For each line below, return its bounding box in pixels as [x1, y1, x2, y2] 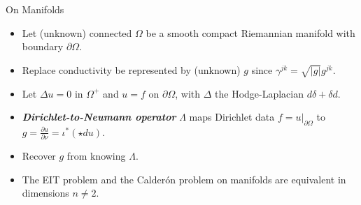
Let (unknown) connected [22, 25, 132, 40]
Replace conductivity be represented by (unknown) [22, 62, 241, 77]
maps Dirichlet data [189, 109, 275, 124]
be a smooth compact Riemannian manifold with [146, 25, 355, 40]
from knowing [66, 149, 126, 163]
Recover [22, 149, 56, 163]
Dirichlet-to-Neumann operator [22, 109, 176, 124]
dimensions [22, 185, 69, 200]
